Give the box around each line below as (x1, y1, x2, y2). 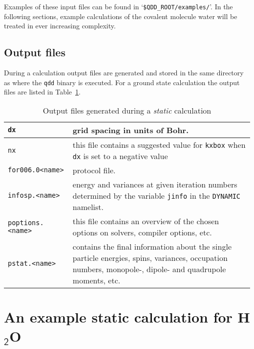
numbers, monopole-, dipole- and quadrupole (72, 263, 226, 275)
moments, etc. (72, 274, 121, 286)
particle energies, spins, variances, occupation (72, 252, 228, 263)
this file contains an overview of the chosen (72, 215, 219, 227)
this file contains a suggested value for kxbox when (72, 139, 246, 150)
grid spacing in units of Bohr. (72, 124, 189, 136)
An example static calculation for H (4, 307, 250, 327)
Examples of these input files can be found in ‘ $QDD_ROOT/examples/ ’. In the (4, 1, 233, 11)
